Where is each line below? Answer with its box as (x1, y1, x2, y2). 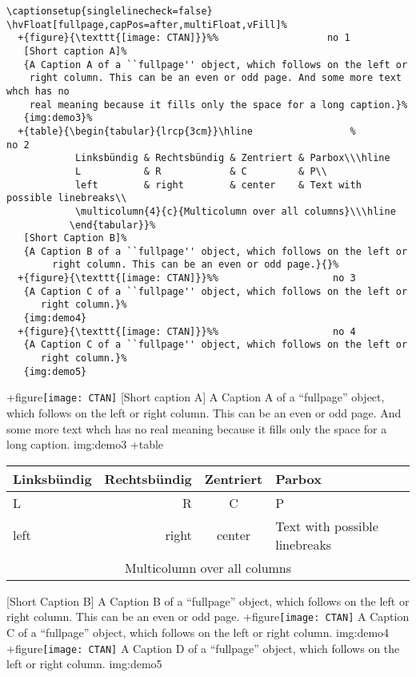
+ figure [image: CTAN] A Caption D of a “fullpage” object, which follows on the (6, 639, 400, 656)
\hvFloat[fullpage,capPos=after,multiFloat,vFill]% (6, 18, 287, 30)
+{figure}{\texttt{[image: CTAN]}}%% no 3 (18, 272, 356, 284)
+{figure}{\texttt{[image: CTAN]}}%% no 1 (18, 32, 350, 44)
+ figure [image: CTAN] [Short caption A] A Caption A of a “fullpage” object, (6, 389, 385, 405)
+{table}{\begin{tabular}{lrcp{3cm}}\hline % (18, 125, 356, 137)
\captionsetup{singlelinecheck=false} (6, 6, 213, 17)
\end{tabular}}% (69, 219, 156, 231)
